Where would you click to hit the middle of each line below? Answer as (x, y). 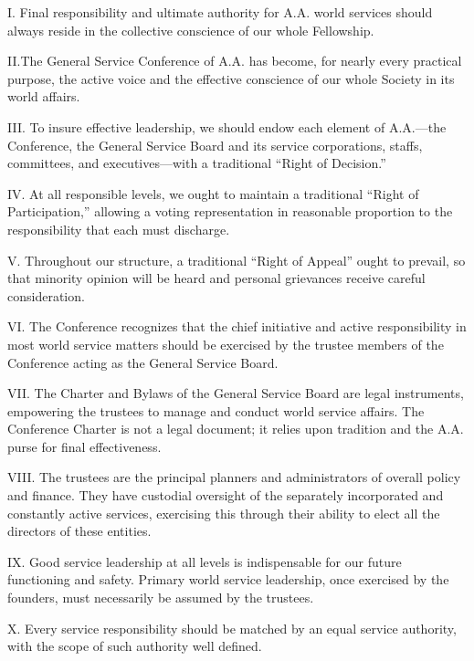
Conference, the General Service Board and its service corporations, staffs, (215, 145)
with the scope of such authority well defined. (135, 646)
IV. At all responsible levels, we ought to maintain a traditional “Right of (213, 193)
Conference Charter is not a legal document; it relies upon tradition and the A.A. (236, 429)
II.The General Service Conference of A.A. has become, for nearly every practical (235, 61)
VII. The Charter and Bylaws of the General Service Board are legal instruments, (236, 393)
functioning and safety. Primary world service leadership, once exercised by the (228, 579)
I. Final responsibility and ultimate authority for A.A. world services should (220, 12)
